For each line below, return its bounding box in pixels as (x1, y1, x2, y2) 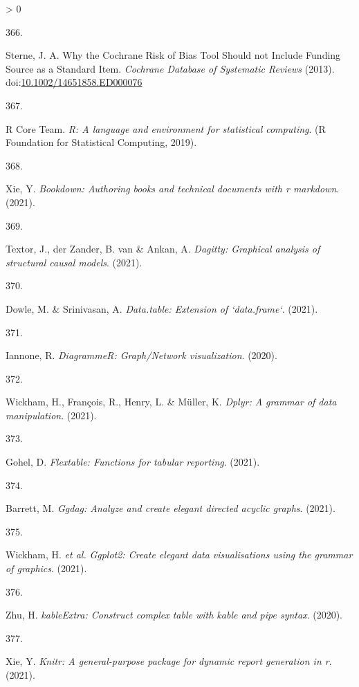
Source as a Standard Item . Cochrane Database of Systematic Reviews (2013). (6, 61, 335, 75)
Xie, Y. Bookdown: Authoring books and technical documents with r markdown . (6, 181, 340, 196)
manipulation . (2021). (6, 407, 97, 422)
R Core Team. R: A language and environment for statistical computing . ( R (6, 121, 326, 136)
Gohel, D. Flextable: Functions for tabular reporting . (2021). (6, 455, 260, 469)
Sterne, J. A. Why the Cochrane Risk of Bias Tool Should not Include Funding (6, 48, 341, 62)
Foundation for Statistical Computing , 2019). (6, 135, 197, 149)
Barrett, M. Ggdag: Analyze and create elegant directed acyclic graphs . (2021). (6, 501, 335, 515)
